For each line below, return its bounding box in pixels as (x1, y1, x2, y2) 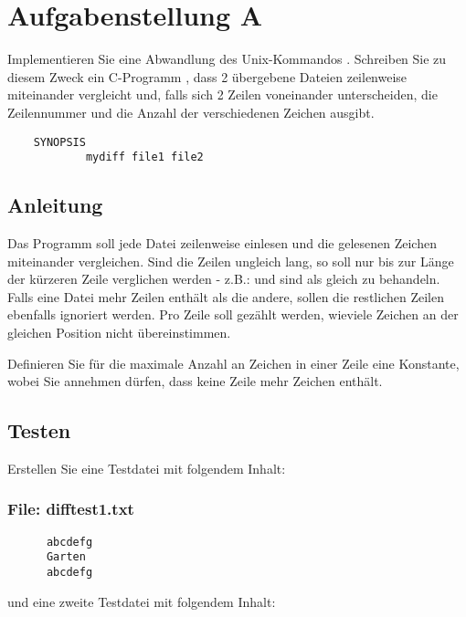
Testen (7, 416, 71, 444)
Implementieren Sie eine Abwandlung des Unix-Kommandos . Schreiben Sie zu (7, 49, 447, 68)
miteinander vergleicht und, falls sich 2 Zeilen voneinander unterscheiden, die (7, 85, 438, 104)
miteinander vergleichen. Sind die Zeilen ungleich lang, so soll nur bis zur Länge (7, 251, 454, 270)
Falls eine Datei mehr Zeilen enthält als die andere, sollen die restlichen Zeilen (7, 287, 444, 306)
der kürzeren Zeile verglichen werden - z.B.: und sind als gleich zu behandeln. (7, 269, 440, 288)
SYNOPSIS (33, 135, 86, 149)
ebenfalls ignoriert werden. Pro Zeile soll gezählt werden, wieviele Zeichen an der (7, 305, 459, 324)
